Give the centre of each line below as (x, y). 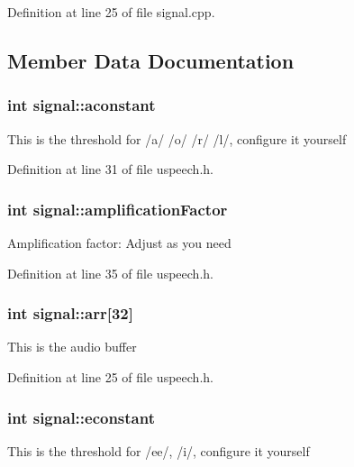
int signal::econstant (82, 417)
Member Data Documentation (151, 60)
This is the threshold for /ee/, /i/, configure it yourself (159, 450)
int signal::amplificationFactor (118, 209)
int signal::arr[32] (70, 313)
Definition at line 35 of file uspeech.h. (110, 273)
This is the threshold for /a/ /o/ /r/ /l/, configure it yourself (177, 138)
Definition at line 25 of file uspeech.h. (110, 377)
